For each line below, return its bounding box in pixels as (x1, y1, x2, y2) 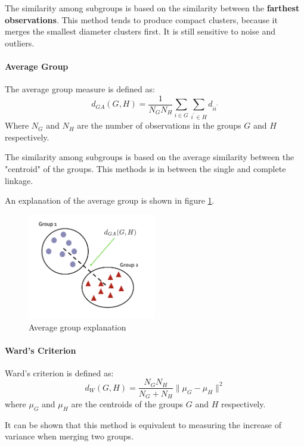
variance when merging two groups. (5, 430, 134, 442)
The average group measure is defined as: (5, 83, 155, 95)
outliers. (5, 36, 35, 49)
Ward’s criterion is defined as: (5, 366, 114, 379)
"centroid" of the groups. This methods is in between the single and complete (5, 162, 286, 174)
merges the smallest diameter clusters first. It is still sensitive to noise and (5, 25, 275, 38)
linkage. (5, 174, 33, 186)
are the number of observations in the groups (77, 119, 241, 132)
